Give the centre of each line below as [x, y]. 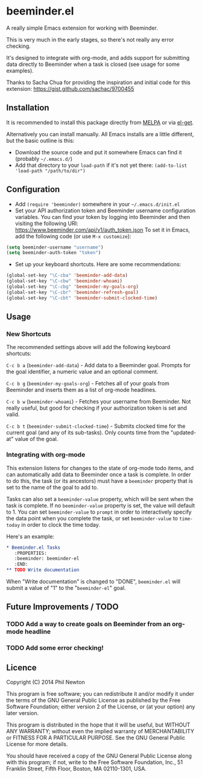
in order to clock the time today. [61, 525]
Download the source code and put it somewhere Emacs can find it [98, 152]
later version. [23, 713]
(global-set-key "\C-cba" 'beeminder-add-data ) [67, 276]
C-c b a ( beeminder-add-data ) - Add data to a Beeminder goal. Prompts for [99, 365]
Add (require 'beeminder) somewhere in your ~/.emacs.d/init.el [97, 204]
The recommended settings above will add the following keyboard [88, 347]
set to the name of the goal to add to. [52, 487]
